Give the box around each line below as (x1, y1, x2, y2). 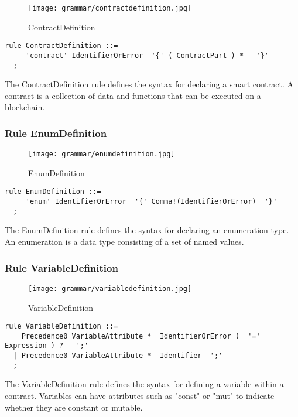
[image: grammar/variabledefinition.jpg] (28, 284, 192, 293)
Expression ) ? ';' (5, 341, 89, 350)
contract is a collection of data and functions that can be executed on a (5, 89, 261, 101)
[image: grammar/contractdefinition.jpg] (28, 4, 192, 12)
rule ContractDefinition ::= (5, 42, 118, 50)
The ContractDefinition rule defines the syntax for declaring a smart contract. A (5, 78, 293, 90)
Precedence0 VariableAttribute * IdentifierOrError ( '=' (21, 331, 261, 340)
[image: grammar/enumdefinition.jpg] (28, 150, 175, 159)
